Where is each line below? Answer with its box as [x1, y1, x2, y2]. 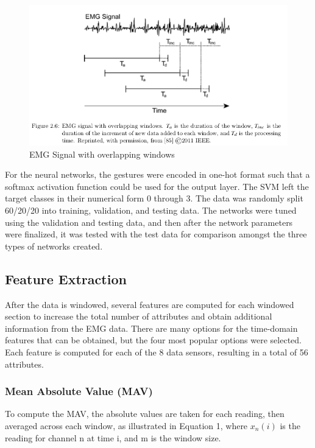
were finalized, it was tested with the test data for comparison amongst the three [5, 228, 307, 240]
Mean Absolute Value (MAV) [5, 383, 153, 399]
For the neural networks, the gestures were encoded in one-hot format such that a [5, 168, 310, 181]
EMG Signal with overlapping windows [29, 147, 175, 160]
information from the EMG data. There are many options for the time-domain [5, 321, 298, 334]
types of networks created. [5, 239, 103, 252]
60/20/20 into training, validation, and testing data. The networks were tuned [5, 204, 297, 217]
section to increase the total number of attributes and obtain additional [5, 310, 272, 323]
